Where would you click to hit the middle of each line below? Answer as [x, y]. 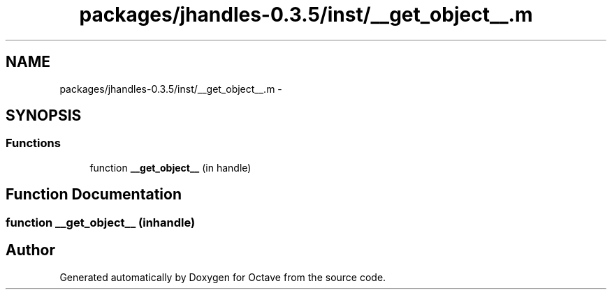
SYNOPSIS [44, 116]
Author [30, 250]
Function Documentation [94, 195]
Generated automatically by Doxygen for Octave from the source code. [223, 277]
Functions [33, 143]
